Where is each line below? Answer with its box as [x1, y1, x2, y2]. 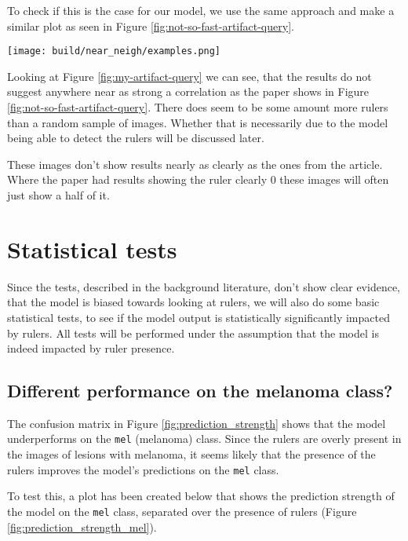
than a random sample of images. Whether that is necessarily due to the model [7, 114, 388, 130]
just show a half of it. [7, 187, 110, 203]
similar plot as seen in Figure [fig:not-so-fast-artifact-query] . [7, 17, 294, 34]
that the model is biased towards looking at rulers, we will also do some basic [7, 294, 380, 310]
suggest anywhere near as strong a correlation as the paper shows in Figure [7, 83, 370, 100]
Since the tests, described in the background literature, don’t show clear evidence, [7, 278, 401, 294]
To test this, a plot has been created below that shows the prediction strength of [7, 488, 395, 504]
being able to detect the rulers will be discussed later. [7, 130, 264, 146]
